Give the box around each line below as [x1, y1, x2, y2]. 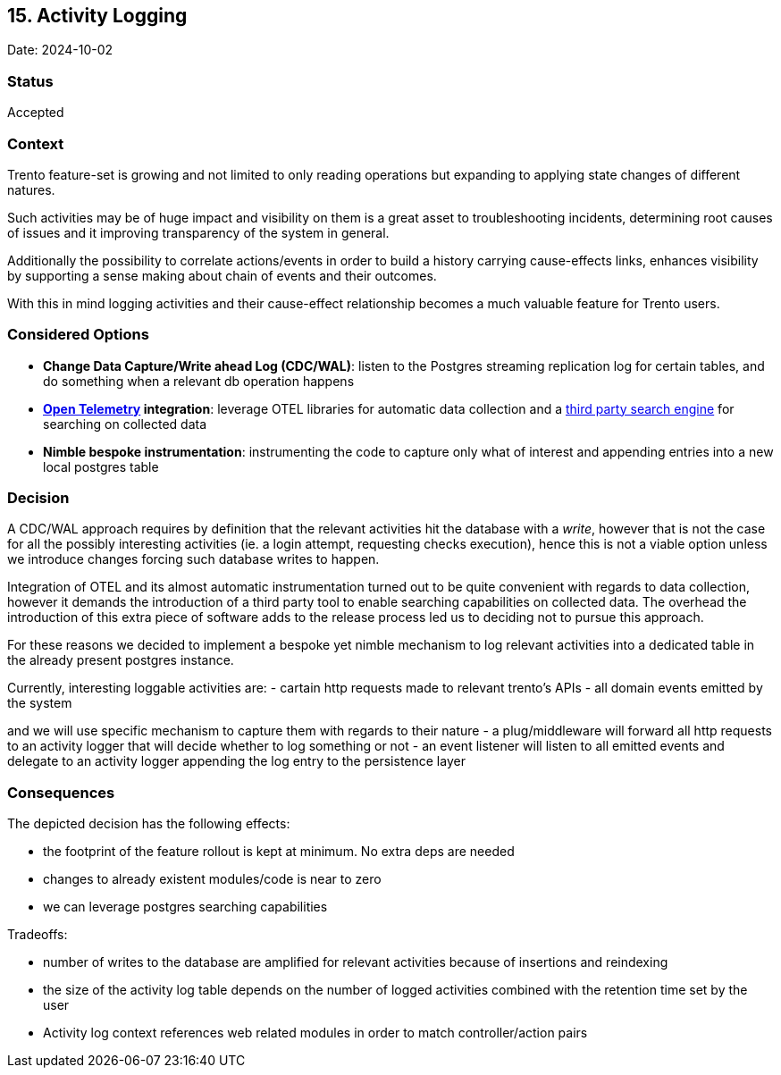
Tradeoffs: [7, 927, 68, 943]
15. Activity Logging [7, 4, 188, 27]
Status [7, 71, 54, 90]
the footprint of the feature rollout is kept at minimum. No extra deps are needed [43, 844, 515, 860]
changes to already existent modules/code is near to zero [43, 871, 382, 887]
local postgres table [43, 458, 159, 475]
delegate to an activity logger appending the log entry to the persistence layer [7, 753, 466, 769]
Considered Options [7, 325, 149, 344]
